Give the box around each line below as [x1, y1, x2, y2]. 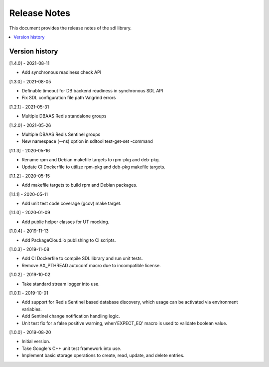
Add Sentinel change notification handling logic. [21, 313, 121, 319]
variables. [21, 306, 42, 312]
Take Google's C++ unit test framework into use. [21, 345, 122, 352]
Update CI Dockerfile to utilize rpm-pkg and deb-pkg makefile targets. [21, 164, 165, 170]
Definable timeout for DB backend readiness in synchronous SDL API [21, 88, 163, 94]
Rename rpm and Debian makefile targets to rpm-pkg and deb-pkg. [21, 157, 160, 163]
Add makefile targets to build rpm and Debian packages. [21, 182, 137, 188]
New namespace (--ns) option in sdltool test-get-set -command [21, 138, 153, 144]
